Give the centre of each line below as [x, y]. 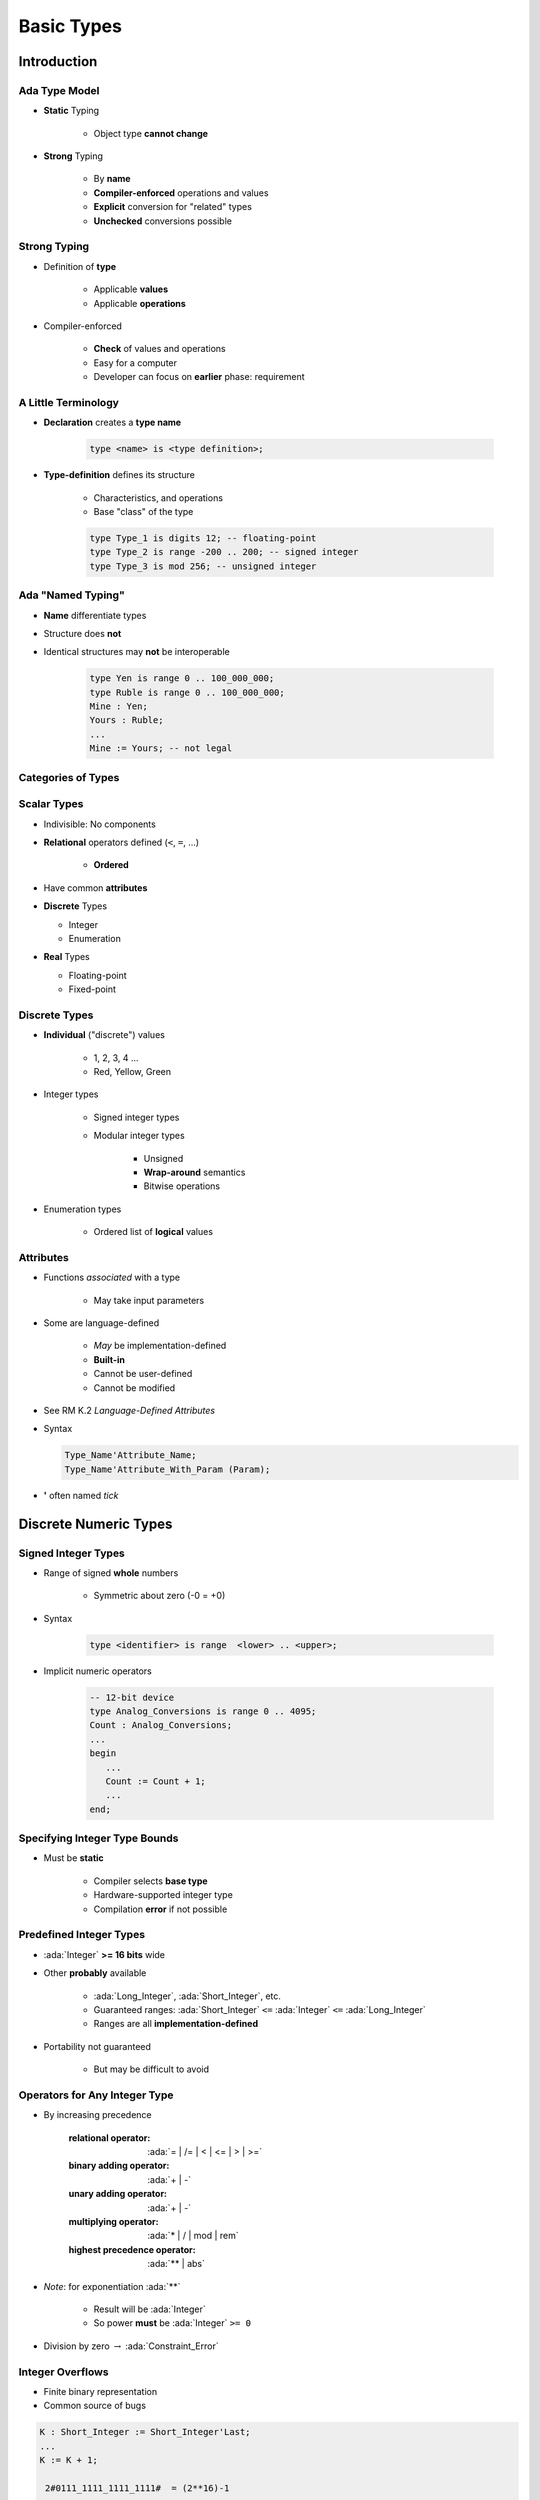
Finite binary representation [100, 2391]
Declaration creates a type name [112, 422]
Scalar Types [51, 804]
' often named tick [81, 1495]
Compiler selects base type [151, 1881]
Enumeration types [82, 1209]
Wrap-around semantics [194, 1172]
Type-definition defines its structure [119, 475]
